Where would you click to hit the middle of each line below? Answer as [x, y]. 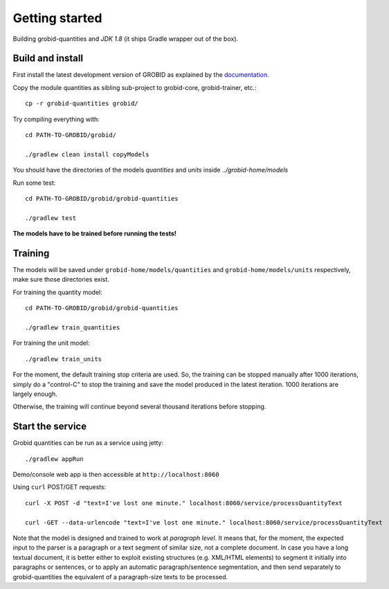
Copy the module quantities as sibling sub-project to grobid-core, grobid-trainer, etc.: [135, 87]
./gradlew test [51, 218]
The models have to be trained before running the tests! [94, 234]
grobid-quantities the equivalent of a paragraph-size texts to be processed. [120, 577]
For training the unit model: [51, 343]
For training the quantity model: [58, 292]
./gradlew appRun [54, 459]
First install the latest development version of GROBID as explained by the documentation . [141, 75]
